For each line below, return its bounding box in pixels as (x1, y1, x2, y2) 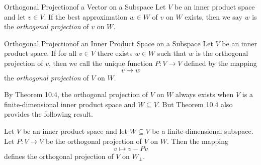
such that (157, 48, 187, 58)
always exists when (175, 89, 234, 100)
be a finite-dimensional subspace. (152, 125, 253, 136)
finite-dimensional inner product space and (4, 99, 136, 109)
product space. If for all (4, 48, 77, 58)
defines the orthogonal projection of (4, 151, 114, 161)
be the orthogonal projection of (46, 135, 142, 146)
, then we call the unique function (48, 57, 153, 68)
